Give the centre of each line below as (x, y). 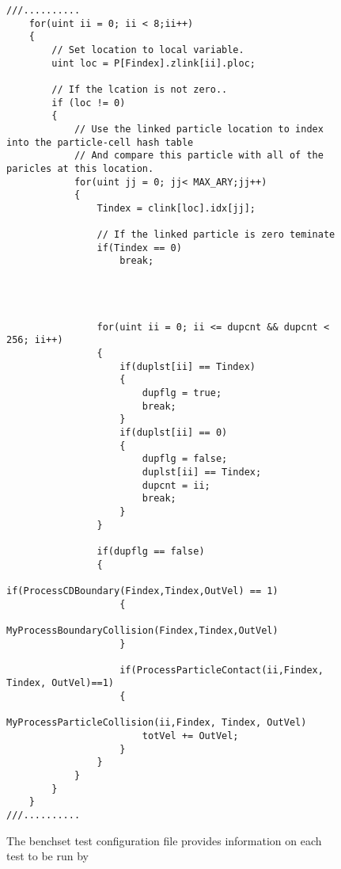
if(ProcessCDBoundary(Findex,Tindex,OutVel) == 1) (142, 591)
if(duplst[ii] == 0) (174, 433)
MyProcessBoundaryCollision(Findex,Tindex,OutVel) (142, 630)
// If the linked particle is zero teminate (216, 235)
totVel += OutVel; (190, 736)
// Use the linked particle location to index (199, 129)
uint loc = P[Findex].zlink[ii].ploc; (153, 63)
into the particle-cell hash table (100, 142)
